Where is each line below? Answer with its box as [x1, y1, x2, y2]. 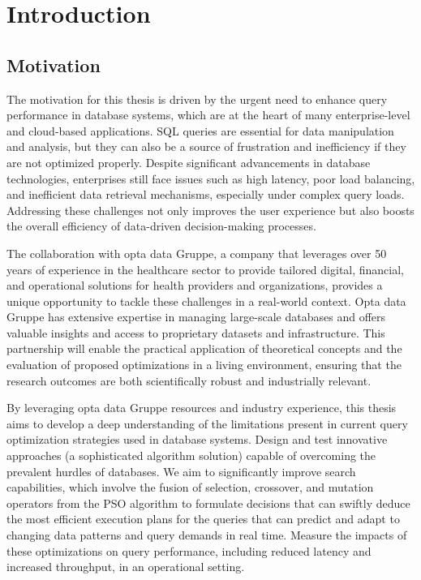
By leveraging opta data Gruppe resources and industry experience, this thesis [6, 399, 397, 416]
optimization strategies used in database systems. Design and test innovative [6, 431, 388, 448]
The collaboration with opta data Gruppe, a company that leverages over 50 [6, 244, 387, 261]
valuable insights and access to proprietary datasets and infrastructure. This [6, 324, 385, 341]
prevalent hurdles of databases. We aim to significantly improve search [6, 462, 356, 479]
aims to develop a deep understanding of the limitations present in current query [6, 415, 408, 432]
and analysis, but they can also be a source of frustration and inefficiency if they [6, 138, 406, 155]
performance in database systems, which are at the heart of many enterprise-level [6, 106, 410, 123]
